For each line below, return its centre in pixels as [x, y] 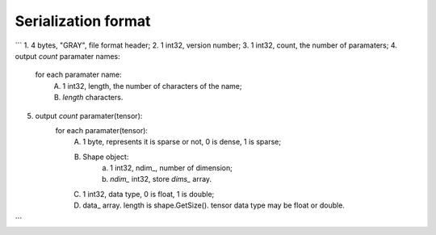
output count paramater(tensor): [89, 115]
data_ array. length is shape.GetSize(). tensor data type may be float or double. [214, 205]
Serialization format [83, 21]
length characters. [93, 98]
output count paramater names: [67, 56]
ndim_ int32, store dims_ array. [161, 179]
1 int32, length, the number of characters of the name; [152, 86]
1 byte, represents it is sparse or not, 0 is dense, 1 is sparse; [182, 142]
